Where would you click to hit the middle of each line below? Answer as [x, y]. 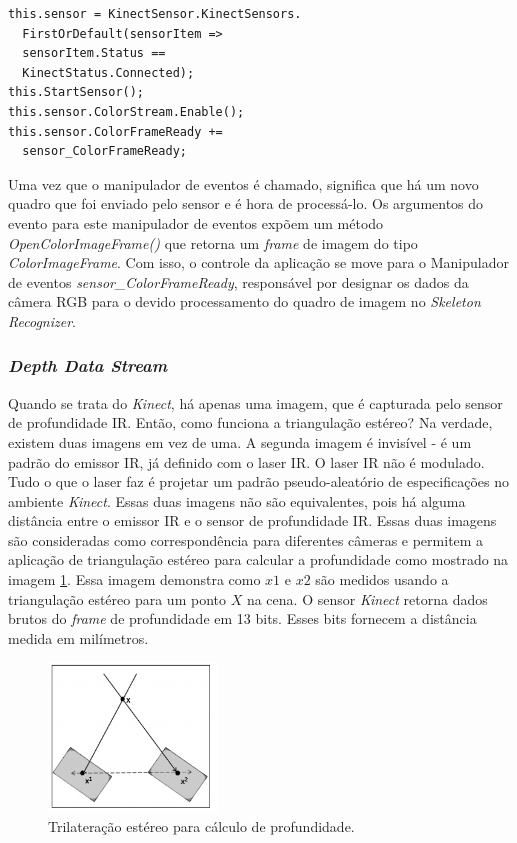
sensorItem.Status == [94, 53]
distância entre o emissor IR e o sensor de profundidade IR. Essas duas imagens [252, 520]
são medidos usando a [382, 579]
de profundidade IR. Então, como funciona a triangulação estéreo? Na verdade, [250, 422]
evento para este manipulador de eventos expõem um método [196, 222]
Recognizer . [42, 320]
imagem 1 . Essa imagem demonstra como [134, 579]
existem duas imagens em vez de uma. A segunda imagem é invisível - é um [240, 441]
